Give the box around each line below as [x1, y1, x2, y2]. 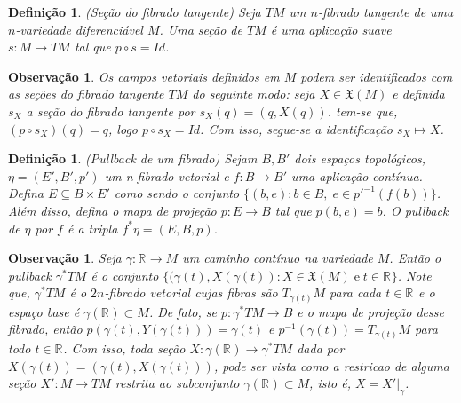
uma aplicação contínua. [291, 166, 423, 185]
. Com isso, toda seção [63, 338, 186, 357]
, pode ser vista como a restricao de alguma [213, 356, 449, 375]
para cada [330, 283, 382, 302]
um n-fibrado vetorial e [104, 166, 229, 185]
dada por [297, 338, 345, 357]
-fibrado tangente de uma [317, 3, 454, 20]
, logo [108, 119, 138, 138]
